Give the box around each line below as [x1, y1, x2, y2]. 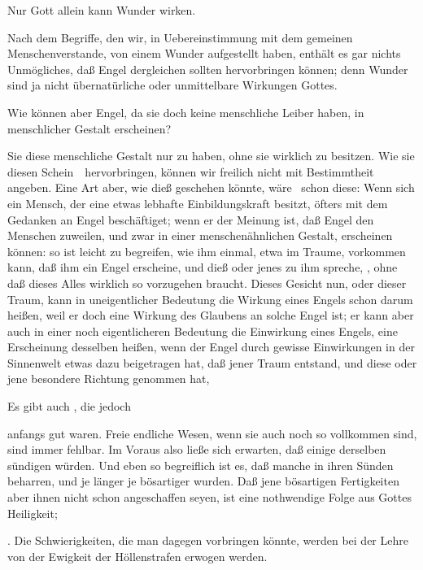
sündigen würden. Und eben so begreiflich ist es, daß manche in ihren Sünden [7, 456, 394, 473]
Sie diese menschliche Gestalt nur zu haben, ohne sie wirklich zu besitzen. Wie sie [7, 147, 415, 164]
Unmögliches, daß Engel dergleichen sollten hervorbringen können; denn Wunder [7, 60, 408, 77]
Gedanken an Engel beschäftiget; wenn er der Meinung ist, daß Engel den [7, 211, 374, 228]
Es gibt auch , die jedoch [7, 398, 131, 415]
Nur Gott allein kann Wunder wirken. [7, 2, 196, 18]
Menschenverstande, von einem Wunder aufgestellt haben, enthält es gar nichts [7, 45, 401, 62]
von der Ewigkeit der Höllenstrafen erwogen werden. [7, 547, 268, 564]
